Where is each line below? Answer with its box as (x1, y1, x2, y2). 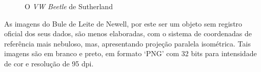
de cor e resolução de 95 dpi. (4, 58, 94, 68)
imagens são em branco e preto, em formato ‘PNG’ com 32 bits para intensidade (4, 48, 257, 59)
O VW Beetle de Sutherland (25, 1, 113, 11)
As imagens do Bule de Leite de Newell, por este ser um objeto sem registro (4, 18, 243, 29)
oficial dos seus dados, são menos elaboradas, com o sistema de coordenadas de (4, 28, 252, 39)
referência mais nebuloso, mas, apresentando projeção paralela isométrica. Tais (4, 38, 251, 49)
